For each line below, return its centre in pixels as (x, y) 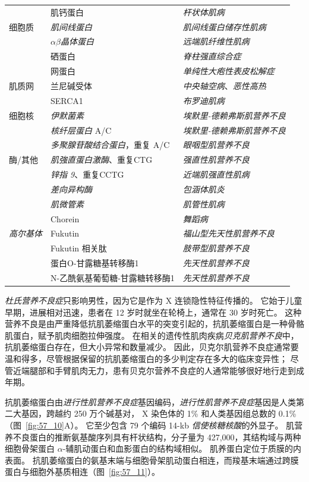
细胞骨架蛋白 (30, 448)
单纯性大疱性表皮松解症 (228, 71)
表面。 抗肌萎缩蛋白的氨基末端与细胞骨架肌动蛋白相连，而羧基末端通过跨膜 (152, 460)
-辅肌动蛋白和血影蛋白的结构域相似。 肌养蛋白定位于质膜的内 (182, 448)
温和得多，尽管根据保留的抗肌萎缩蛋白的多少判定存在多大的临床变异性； (146, 358)
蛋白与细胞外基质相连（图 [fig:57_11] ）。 (82, 472)
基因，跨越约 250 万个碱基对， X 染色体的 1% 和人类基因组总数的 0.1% (159, 413)
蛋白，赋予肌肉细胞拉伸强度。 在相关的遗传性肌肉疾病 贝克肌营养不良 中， (156, 335)
